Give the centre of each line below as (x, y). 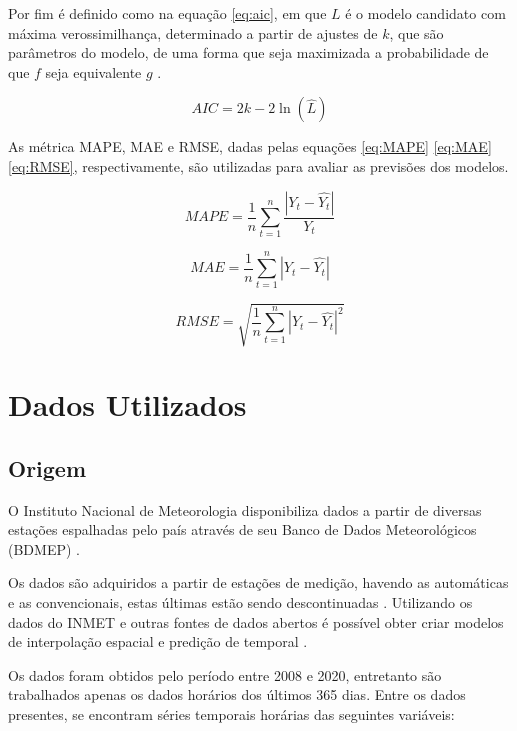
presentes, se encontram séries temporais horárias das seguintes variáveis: (231, 713)
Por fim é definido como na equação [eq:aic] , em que (167, 13)
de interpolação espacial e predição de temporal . (158, 641)
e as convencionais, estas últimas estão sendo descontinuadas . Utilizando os (240, 601)
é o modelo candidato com (425, 13)
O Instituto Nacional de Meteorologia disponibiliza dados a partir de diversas (245, 509)
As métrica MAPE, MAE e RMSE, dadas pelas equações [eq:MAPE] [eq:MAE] (250, 146)
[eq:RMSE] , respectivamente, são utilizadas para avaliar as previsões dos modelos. (258, 165)
